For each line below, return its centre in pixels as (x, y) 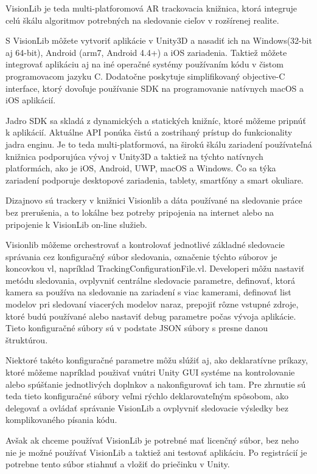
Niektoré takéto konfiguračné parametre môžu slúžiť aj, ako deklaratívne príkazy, (157, 360)
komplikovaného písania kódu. (61, 420)
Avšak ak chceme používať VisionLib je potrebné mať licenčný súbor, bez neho (152, 440)
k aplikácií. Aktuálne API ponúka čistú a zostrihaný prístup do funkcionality (149, 132)
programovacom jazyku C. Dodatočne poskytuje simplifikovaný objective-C (145, 76)
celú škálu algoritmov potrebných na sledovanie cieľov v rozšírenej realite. (142, 20)
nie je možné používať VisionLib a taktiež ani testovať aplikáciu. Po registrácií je (156, 452)
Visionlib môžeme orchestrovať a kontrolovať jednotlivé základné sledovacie (145, 245)
